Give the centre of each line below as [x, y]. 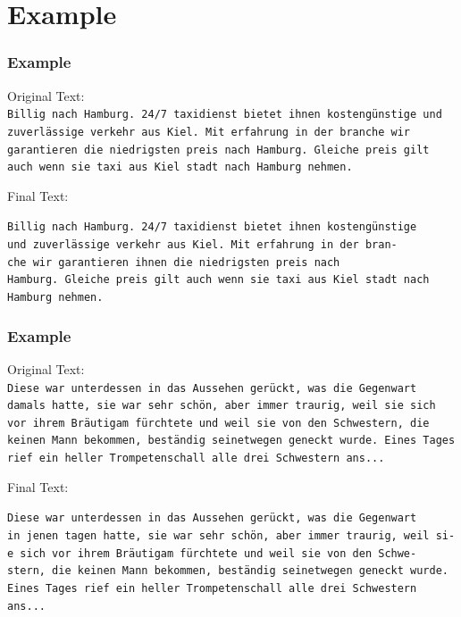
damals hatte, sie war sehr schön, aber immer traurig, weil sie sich [222, 406]
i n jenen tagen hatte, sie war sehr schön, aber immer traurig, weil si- [231, 536]
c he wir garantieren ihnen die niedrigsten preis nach [174, 262]
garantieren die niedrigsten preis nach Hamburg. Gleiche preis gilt [218, 150]
